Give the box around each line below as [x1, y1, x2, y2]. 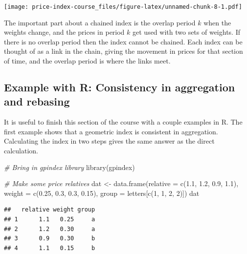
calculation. [4, 146, 39, 155]
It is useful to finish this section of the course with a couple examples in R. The [4, 117, 243, 127]
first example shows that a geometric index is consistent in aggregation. [4, 126, 218, 136]
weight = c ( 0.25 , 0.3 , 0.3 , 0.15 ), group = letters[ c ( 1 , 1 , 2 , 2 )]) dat [4, 188, 200, 198]
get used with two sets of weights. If [133, 27, 241, 37]
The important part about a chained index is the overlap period [4, 17, 196, 27]
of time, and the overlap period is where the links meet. [4, 56, 171, 66]
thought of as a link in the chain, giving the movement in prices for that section [4, 46, 243, 56]
